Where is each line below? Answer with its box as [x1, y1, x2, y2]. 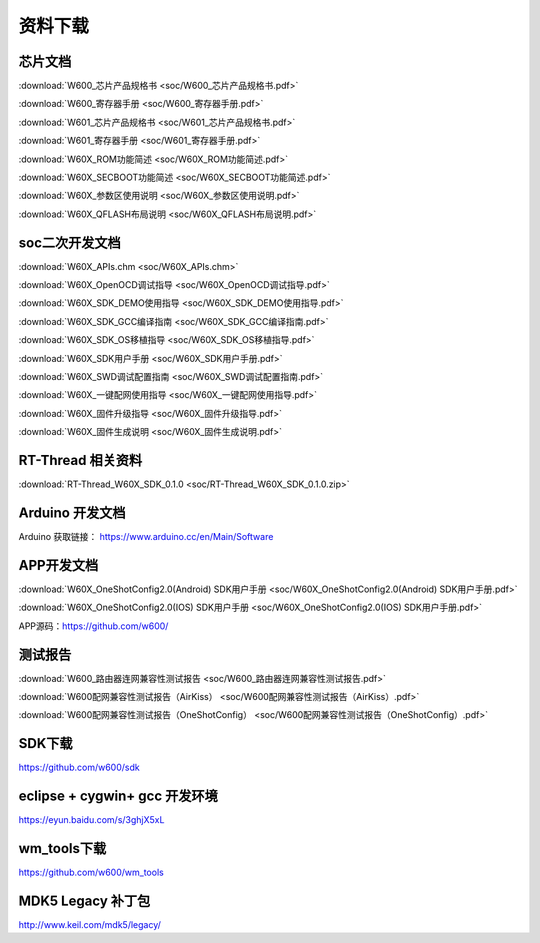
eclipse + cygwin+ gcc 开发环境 [18, 788, 219, 805]
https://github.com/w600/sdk [18, 761, 140, 774]
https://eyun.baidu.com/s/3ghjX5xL [18, 814, 165, 826]
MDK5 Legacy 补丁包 [18, 892, 151, 909]
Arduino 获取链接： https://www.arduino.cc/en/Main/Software [18, 531, 274, 543]
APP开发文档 [18, 556, 99, 574]
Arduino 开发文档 [18, 504, 126, 521]
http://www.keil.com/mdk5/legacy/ [18, 919, 162, 931]
